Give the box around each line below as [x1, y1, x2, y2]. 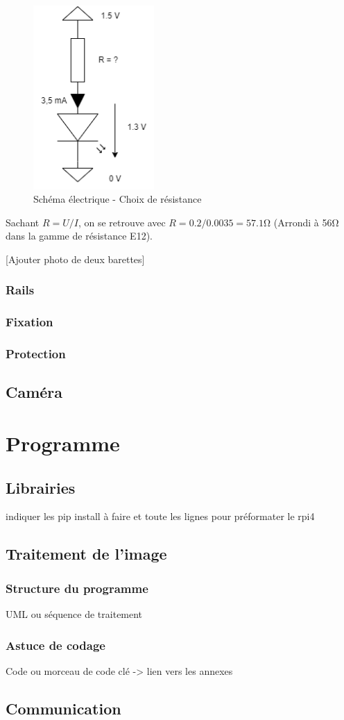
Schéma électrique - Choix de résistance [33, 192, 202, 206]
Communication [6, 697, 121, 719]
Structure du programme [6, 579, 148, 596]
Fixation [6, 313, 53, 330]
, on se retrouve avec [78, 215, 166, 229]
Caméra [6, 381, 63, 403]
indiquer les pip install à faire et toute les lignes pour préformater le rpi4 [6, 509, 315, 524]
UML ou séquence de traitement [6, 607, 143, 621]
